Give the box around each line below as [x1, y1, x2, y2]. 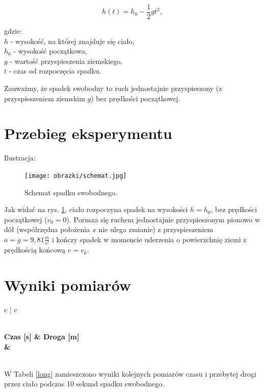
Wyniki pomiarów [4, 274, 131, 295]
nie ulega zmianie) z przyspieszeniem [98, 224, 214, 235]
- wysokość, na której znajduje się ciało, [10, 35, 135, 46]
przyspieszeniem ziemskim [4, 93, 85, 103]
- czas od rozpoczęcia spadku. [9, 65, 101, 76]
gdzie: [4, 26, 22, 36]
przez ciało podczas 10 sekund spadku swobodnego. [4, 378, 165, 389]
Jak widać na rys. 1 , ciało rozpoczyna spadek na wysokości [4, 204, 188, 215]
